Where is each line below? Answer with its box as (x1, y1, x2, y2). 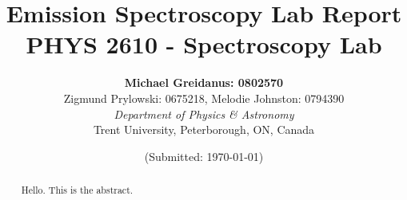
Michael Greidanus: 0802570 (124, 74, 284, 91)
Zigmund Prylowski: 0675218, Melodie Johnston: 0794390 (63, 89, 345, 106)
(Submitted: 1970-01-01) (144, 147, 264, 164)
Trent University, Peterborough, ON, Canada (93, 121, 315, 138)
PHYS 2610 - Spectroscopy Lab (26, 28, 382, 61)
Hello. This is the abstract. (21, 183, 134, 197)
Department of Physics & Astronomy (114, 105, 294, 122)
